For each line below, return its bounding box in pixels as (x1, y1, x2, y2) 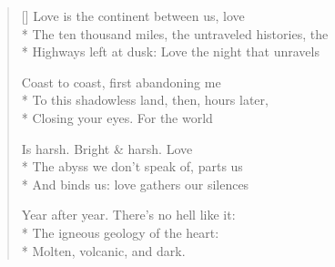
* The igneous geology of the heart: (21, 222, 219, 241)
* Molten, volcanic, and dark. (21, 241, 186, 260)
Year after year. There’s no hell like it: (21, 205, 236, 224)
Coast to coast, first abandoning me (21, 72, 221, 91)
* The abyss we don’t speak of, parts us (21, 157, 243, 176)
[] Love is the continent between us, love (21, 6, 245, 25)
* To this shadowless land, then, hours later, (21, 90, 269, 109)
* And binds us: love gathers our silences (21, 174, 249, 193)
